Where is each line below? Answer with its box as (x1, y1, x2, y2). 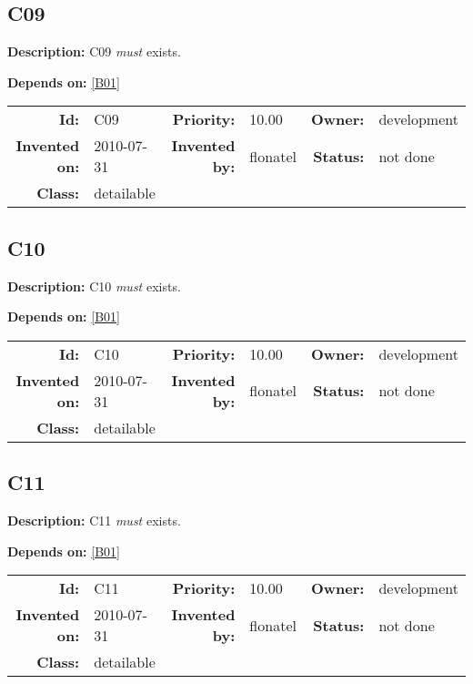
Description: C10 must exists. (7, 276, 181, 295)
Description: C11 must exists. (7, 510, 181, 529)
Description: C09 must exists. (7, 42, 181, 61)
